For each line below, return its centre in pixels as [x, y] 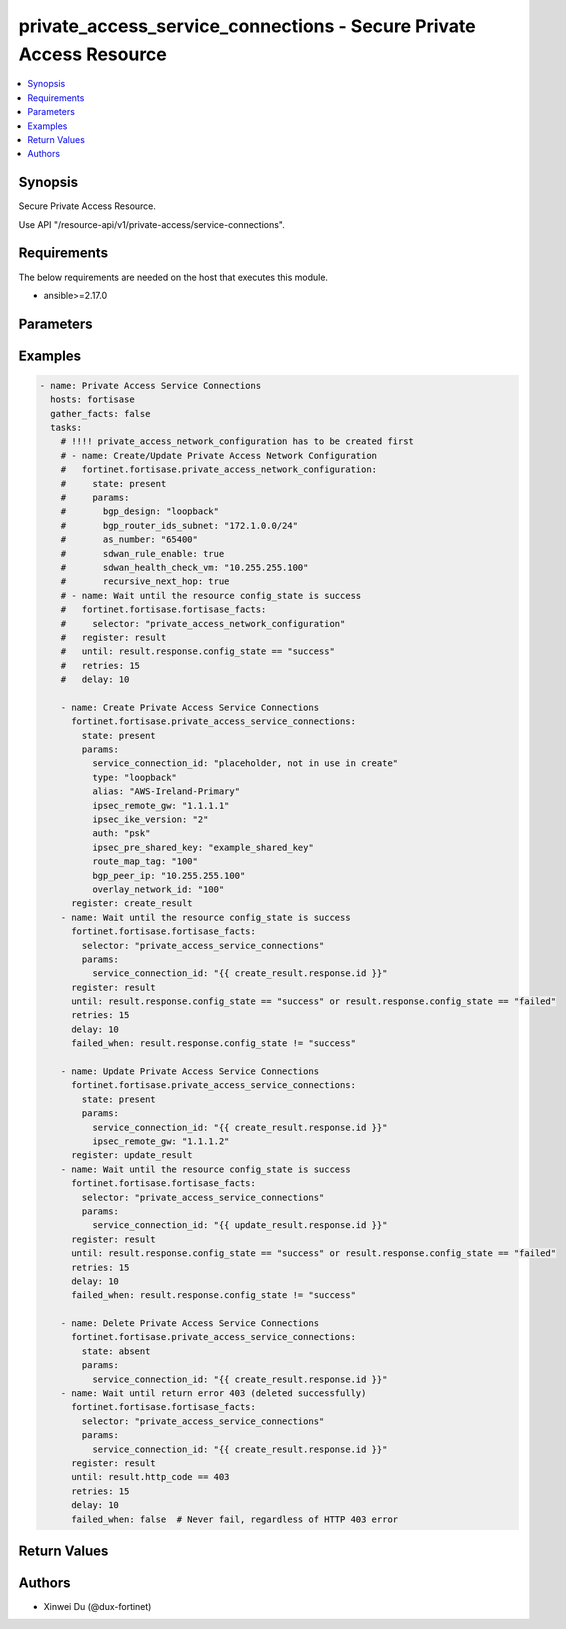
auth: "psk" [121, 833]
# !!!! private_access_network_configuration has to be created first [237, 441]
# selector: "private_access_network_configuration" [203, 623]
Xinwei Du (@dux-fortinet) [97, 1607]
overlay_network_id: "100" [158, 889]
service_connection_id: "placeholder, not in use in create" [245, 763]
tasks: [66, 428]
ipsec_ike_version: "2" [150, 819]
